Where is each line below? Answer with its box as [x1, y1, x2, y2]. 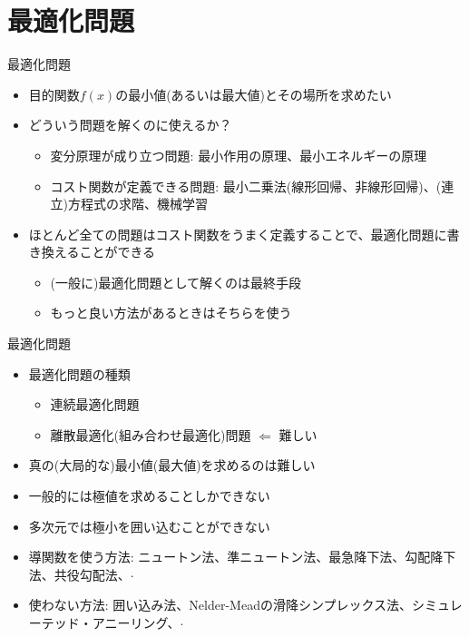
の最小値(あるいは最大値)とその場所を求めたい [115, 84, 392, 103]
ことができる [79, 242, 156, 261]
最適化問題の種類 [28, 364, 131, 383]
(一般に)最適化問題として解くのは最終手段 [50, 272, 302, 291]
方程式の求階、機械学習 [68, 194, 209, 213]
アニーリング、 [92, 613, 181, 632]
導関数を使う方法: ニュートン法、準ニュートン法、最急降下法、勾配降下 [28, 547, 456, 566]
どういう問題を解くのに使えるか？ [28, 115, 232, 134]
